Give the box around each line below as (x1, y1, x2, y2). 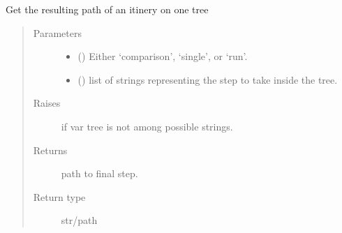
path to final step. (61, 166, 138, 181)
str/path (61, 213, 98, 227)
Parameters (33, 25, 82, 40)
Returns (33, 142, 68, 157)
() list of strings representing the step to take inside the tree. (77, 72, 338, 87)
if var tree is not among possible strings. (61, 119, 233, 133)
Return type (33, 189, 86, 204)
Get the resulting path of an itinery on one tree (6, 2, 209, 16)
